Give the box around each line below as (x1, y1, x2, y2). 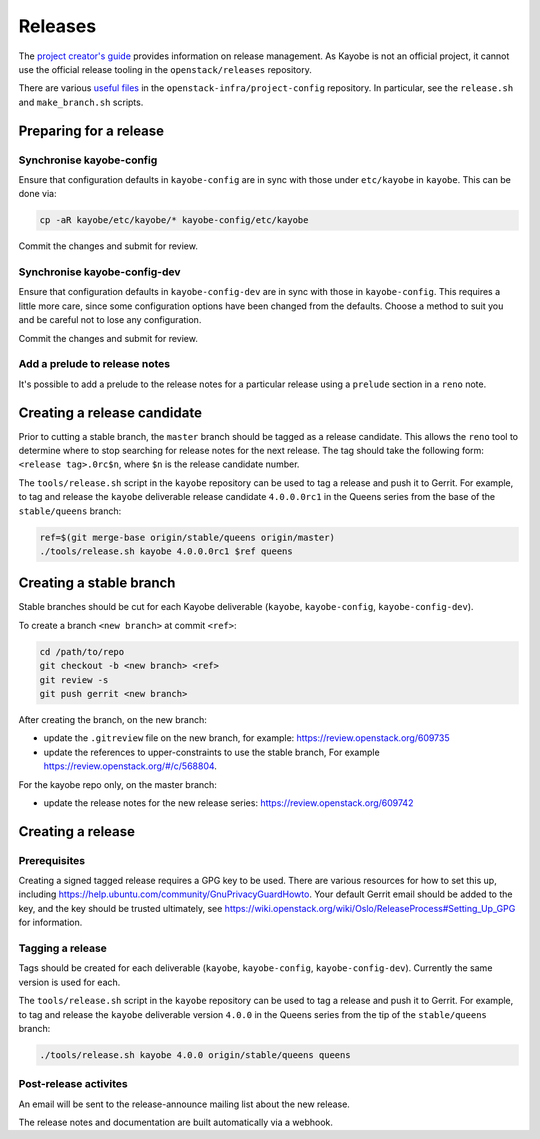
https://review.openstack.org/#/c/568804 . (43, 760, 217, 772)
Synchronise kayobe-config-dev (18, 265, 181, 279)
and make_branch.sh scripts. (18, 96, 144, 108)
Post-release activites (18, 1077, 129, 1091)
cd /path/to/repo (39, 646, 125, 657)
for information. (18, 916, 83, 929)
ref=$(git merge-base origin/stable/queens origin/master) (39, 531, 335, 543)
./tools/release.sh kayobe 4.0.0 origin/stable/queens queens (39, 1049, 351, 1060)
